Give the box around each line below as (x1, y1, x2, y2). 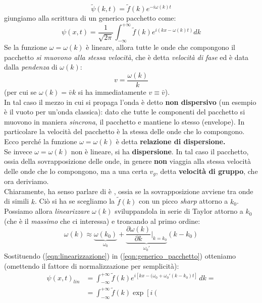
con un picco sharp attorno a (139, 196, 228, 206)
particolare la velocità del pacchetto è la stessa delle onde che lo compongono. (4, 126, 245, 137)
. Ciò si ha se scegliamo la (35, 196, 115, 206)
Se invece (4, 146, 32, 156)
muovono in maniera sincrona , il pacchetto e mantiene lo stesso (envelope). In (4, 116, 245, 127)
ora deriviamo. (4, 176, 49, 187)
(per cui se (4, 86, 37, 97)
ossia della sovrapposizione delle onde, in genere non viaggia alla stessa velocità (4, 156, 251, 166)
